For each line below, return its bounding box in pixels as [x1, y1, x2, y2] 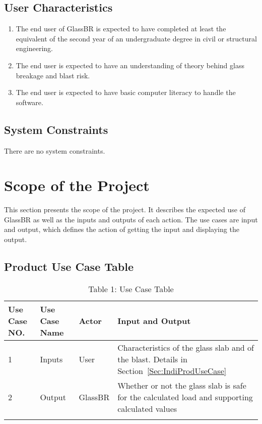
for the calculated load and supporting [117, 391, 253, 403]
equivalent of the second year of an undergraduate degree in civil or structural [16, 33, 257, 43]
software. [16, 97, 43, 107]
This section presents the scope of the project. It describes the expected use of [4, 204, 245, 215]
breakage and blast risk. [16, 70, 90, 80]
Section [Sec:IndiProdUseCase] [117, 364, 227, 376]
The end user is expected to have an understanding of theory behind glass [16, 60, 244, 70]
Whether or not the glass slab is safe [117, 379, 246, 391]
